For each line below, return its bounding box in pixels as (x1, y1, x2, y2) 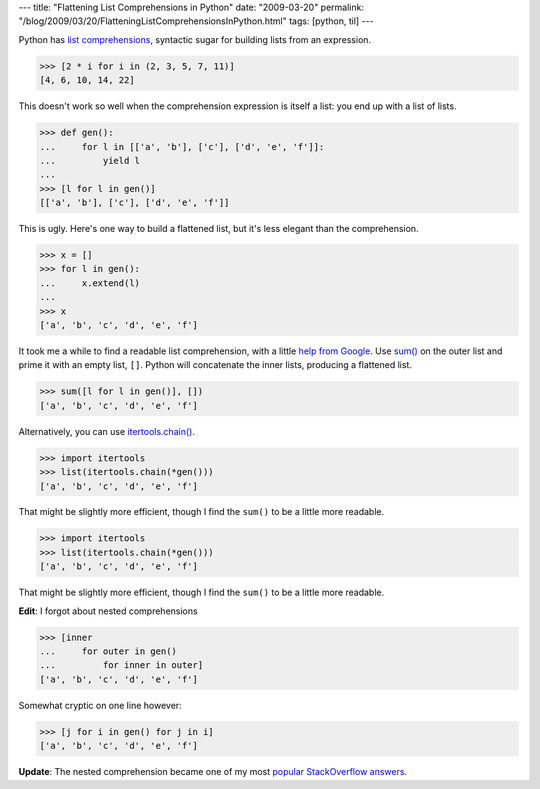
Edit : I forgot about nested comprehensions (18, 605, 199, 617)
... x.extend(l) (39, 277, 140, 289)
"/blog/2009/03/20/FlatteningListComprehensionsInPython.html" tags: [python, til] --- (18, 15, 374, 27)
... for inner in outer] (39, 660, 204, 671)
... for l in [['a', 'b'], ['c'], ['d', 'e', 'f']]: (39, 141, 325, 152)
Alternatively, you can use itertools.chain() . (18, 425, 195, 437)
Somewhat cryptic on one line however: (18, 699, 182, 711)
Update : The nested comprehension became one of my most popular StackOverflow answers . (18, 766, 408, 778)
